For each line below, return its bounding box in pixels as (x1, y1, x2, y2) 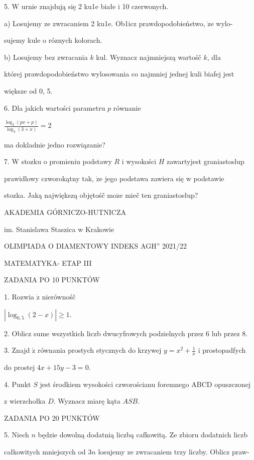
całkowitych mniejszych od (4, 446, 86, 456)
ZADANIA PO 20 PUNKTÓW (4, 412, 100, 423)
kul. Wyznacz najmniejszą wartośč (96, 51, 201, 62)
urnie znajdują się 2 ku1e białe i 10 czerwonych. (21, 1, 169, 11)
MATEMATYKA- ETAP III (4, 257, 92, 268)
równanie (113, 102, 141, 113)
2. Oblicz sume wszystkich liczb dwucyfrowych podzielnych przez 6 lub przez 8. (4, 328, 248, 338)
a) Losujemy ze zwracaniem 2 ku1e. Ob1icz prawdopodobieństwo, (4, 18, 205, 28)
